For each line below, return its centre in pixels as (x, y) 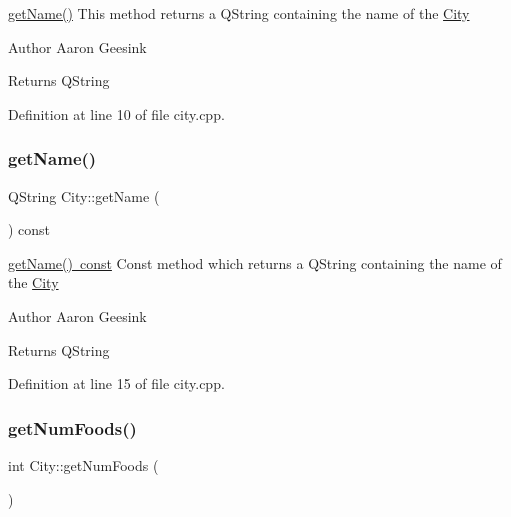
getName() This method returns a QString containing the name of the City (239, 13)
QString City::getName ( (84, 195)
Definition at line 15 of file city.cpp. (116, 383)
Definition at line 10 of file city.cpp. (116, 113)
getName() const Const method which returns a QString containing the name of (255, 262)
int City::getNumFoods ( (83, 464)
